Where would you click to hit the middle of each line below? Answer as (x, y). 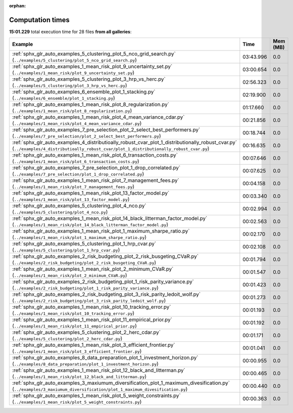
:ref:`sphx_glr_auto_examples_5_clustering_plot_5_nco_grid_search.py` (94, 54)
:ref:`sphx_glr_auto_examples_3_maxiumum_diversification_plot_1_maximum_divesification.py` (121, 383)
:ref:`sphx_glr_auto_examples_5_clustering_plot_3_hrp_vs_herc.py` (89, 79)
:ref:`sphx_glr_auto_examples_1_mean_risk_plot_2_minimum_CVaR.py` (93, 269)
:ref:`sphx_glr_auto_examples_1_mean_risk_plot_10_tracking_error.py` (92, 307)
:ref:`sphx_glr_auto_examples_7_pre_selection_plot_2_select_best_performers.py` (106, 130)
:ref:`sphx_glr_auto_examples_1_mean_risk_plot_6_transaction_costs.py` (95, 155)
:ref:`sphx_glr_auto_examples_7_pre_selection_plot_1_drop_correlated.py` (96, 168)
